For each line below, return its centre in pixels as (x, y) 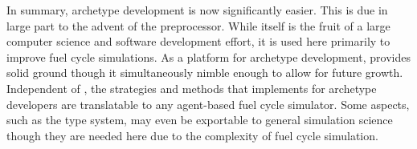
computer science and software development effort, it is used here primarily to (198, 41)
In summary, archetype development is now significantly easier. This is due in (197, 10)
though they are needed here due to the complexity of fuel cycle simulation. (192, 135)
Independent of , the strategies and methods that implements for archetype (192, 88)
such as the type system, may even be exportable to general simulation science (200, 120)
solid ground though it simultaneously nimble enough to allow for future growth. (205, 72)
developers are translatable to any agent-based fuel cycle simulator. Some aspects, (208, 104)
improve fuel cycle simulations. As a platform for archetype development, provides (208, 56)
